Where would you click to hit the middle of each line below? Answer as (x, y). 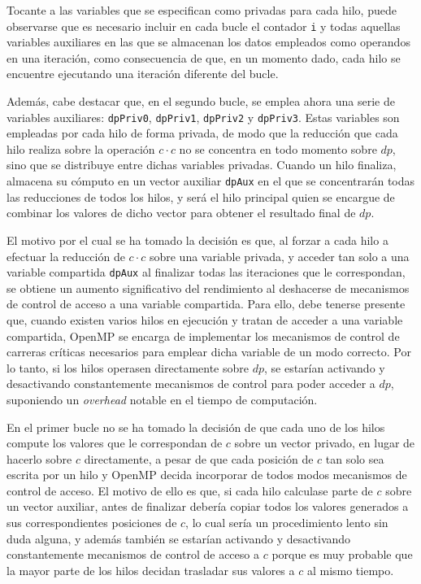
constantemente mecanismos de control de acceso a (133, 554)
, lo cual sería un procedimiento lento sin (287, 523)
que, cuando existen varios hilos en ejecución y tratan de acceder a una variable (205, 319)
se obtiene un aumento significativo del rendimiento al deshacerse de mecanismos (208, 288)
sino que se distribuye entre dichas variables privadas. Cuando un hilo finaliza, (202, 165)
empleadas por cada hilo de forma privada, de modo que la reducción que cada (202, 133)
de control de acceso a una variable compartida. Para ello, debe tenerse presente (206, 304)
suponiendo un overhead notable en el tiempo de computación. (162, 399)
